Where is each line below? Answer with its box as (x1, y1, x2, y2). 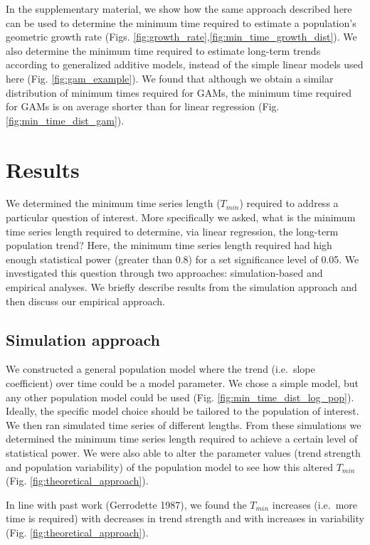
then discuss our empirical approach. (6, 293, 165, 308)
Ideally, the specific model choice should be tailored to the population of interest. (6, 403, 359, 418)
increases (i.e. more (272, 497, 358, 512)
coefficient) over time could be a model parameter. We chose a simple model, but (6, 376, 359, 391)
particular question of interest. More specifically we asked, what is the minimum (6, 210, 356, 225)
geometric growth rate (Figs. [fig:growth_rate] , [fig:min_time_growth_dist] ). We (6, 29, 357, 44)
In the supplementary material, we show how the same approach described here (6, 1, 352, 16)
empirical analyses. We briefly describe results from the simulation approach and (6, 280, 357, 295)
